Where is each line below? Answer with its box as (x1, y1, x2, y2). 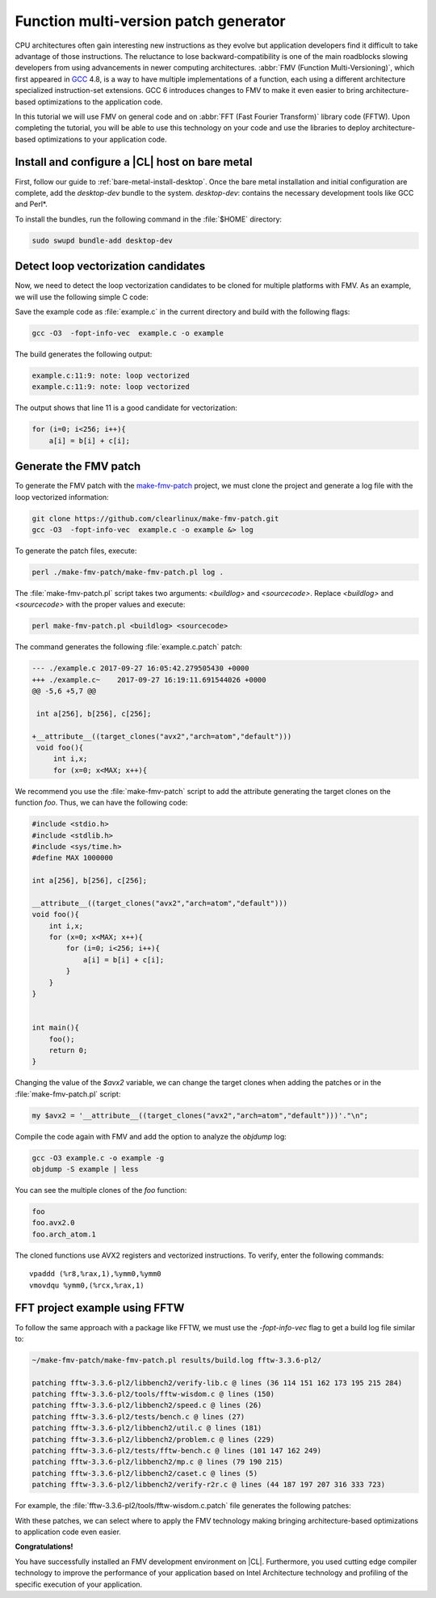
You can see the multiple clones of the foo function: (15, 1186, 187, 1195)
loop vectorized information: (15, 492, 109, 501)
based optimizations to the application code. (15, 97, 163, 107)
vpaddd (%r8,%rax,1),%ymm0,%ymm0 (29, 1270, 161, 1279)
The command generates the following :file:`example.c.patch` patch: (15, 642, 242, 652)
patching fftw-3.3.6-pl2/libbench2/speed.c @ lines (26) (31, 1401, 262, 1410)
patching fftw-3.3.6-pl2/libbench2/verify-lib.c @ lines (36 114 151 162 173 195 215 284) (31, 1378, 403, 1387)
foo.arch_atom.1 (31, 1229, 97, 1239)
